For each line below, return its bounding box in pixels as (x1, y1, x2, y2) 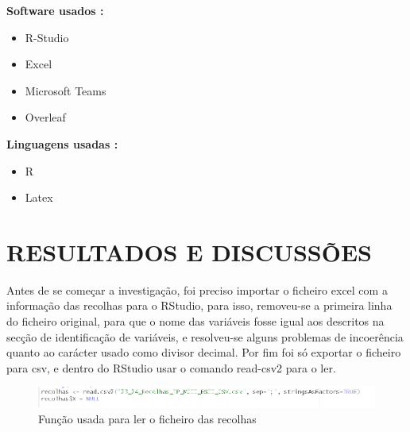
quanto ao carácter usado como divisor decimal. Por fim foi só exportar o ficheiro (6, 344, 401, 361)
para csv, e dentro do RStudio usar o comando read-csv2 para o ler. (6, 359, 336, 376)
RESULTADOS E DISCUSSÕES (6, 235, 373, 268)
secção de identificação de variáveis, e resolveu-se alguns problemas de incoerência (6, 328, 404, 345)
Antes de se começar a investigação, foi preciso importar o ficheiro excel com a (6, 281, 388, 298)
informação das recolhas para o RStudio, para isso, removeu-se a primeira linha (6, 297, 393, 314)
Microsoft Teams (25, 82, 106, 98)
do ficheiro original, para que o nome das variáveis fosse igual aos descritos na (6, 313, 385, 330)
